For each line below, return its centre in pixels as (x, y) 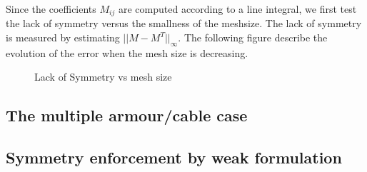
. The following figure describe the (253, 37)
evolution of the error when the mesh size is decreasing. (127, 52)
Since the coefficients (51, 9)
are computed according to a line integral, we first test (237, 9)
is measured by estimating (63, 37)
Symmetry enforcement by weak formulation (174, 157)
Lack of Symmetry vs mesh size (103, 77)
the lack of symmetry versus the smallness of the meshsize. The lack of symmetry (184, 23)
